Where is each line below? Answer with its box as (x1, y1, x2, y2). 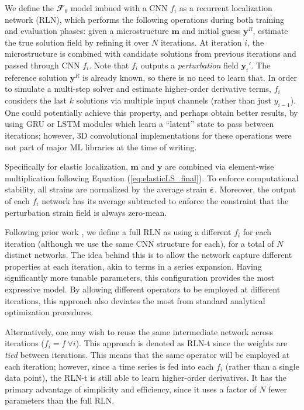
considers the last (5, 94, 67, 106)
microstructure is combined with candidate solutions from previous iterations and (5, 47, 296, 60)
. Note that (89, 58, 129, 71)
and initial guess (182, 25, 241, 37)
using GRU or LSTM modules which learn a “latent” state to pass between (5, 118, 274, 130)
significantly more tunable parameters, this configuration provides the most (5, 271, 275, 284)
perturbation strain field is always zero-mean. (5, 206, 167, 218)
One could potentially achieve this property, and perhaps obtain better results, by (5, 106, 298, 118)
